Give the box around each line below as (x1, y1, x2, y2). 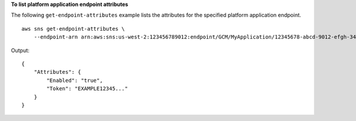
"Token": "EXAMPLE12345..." (46, 86, 128, 92)
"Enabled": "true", (46, 77, 103, 84)
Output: (11, 47, 30, 54)
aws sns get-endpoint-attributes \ (21, 25, 125, 32)
